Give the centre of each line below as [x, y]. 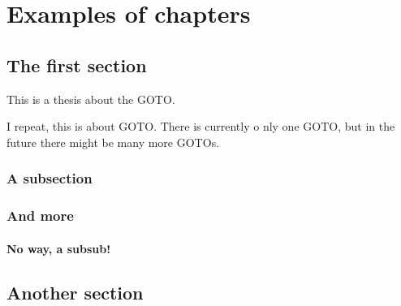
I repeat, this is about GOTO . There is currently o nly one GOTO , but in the [201, 126]
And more [40, 215]
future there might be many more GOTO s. [113, 142]
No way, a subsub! [59, 248]
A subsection [50, 178]
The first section [77, 65]
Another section [75, 292]
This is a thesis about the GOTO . [91, 99]
